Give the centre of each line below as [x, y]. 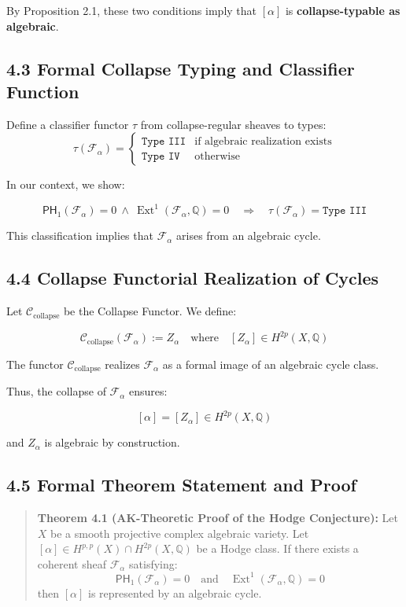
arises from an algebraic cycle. [249, 235]
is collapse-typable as [343, 10]
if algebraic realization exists [263, 141]
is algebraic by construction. [112, 442]
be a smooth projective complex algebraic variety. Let [180, 533]
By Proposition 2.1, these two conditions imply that [132, 10]
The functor [35, 364]
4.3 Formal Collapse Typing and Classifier [181, 68]
